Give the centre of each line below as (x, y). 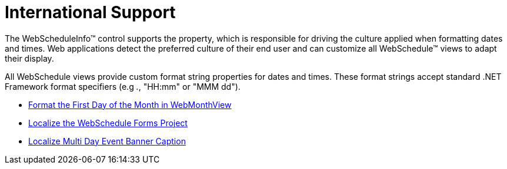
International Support (90, 12)
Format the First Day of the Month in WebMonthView (130, 104)
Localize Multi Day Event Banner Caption (107, 141)
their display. (29, 58)
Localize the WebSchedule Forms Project (108, 123)
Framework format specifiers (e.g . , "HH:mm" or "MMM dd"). (123, 86)
